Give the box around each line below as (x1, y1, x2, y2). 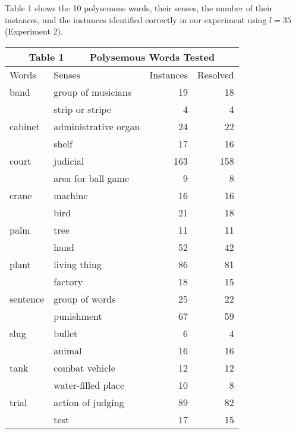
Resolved (197, 67, 234, 81)
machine (53, 188, 88, 202)
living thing (53, 257, 102, 271)
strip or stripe (53, 102, 112, 116)
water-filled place (53, 378, 125, 392)
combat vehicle (53, 360, 115, 375)
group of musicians (53, 84, 132, 99)
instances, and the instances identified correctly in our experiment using (5, 13, 267, 26)
